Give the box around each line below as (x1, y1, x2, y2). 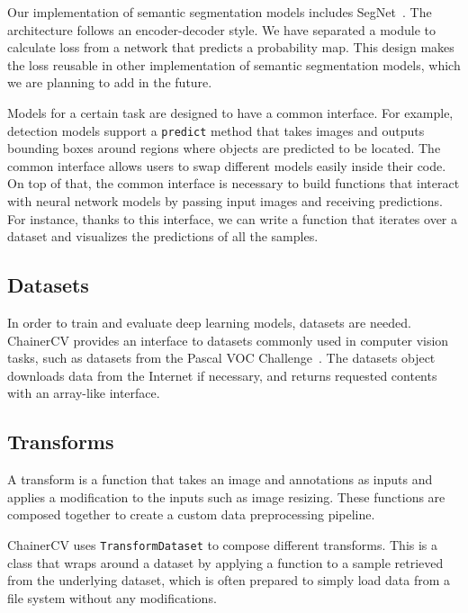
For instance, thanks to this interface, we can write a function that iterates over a (7, 209, 458, 228)
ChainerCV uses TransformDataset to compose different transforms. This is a (7, 535, 438, 554)
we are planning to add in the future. (7, 73, 212, 92)
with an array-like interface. (7, 383, 160, 402)
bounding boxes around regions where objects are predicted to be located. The (7, 139, 441, 158)
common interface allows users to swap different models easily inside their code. (7, 156, 446, 175)
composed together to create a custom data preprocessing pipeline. (7, 505, 375, 524)
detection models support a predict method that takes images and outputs (7, 121, 425, 140)
